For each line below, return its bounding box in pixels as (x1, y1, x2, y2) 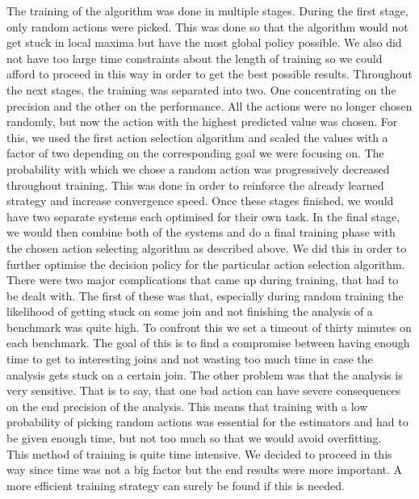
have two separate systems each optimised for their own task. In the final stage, (6, 208, 400, 224)
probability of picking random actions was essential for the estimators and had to (6, 413, 409, 430)
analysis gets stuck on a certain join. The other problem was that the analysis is (6, 366, 403, 383)
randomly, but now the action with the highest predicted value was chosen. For (6, 113, 398, 130)
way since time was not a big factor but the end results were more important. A (6, 461, 403, 478)
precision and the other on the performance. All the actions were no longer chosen (6, 97, 413, 114)
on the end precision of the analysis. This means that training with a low (6, 397, 368, 414)
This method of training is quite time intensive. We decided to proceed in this (6, 445, 392, 462)
